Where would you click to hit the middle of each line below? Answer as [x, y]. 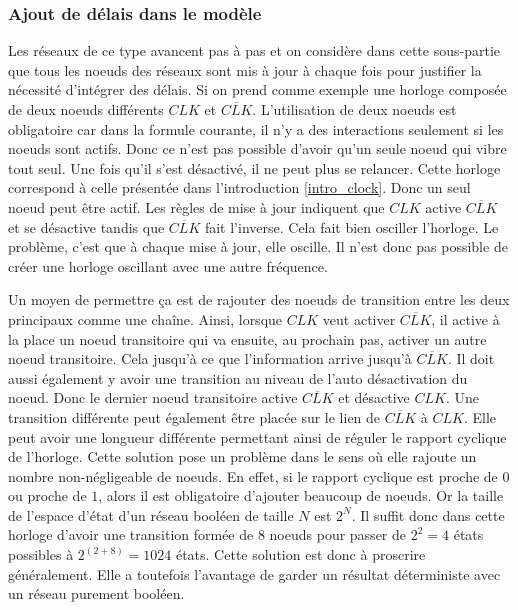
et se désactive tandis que [86, 226]
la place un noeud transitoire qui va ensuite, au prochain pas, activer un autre [247, 338]
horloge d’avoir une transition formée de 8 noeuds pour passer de [207, 534]
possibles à [41, 554]
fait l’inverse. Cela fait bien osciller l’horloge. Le [351, 226]
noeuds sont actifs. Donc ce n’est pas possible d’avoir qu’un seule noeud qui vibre [257, 148]
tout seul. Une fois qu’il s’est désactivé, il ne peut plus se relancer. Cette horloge [254, 167]
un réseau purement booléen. [96, 593]
